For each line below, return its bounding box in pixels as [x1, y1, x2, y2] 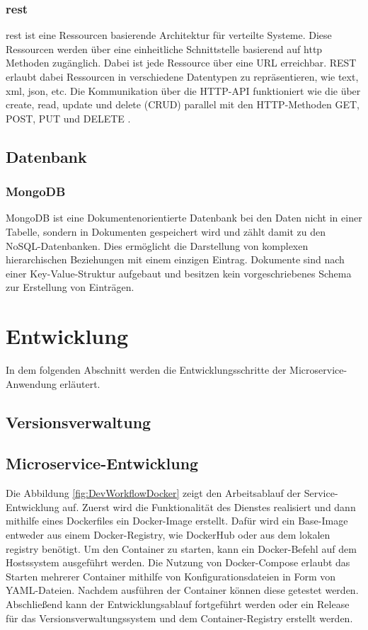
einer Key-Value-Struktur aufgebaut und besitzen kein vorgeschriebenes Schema [6, 265, 352, 280]
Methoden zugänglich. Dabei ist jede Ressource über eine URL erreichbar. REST [6, 55, 357, 70]
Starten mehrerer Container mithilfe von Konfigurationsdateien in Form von [6, 568, 336, 583]
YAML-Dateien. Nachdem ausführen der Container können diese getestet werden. [6, 583, 359, 597]
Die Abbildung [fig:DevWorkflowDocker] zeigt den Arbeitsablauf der [6, 486, 301, 500]
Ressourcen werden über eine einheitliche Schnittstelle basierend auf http [6, 41, 323, 56]
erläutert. [59, 376, 100, 391]
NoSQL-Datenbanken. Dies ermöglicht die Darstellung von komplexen [6, 238, 309, 253]
